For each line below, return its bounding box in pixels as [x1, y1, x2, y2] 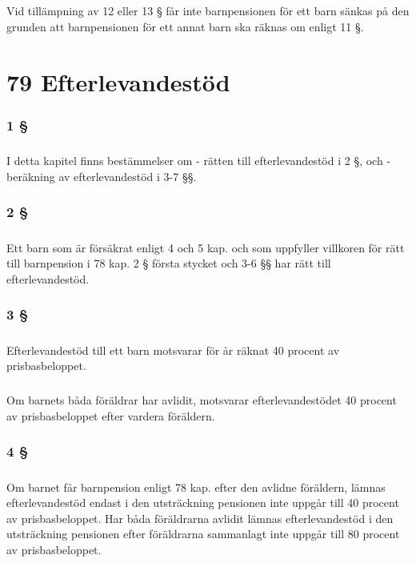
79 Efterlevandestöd [6, 65, 230, 98]
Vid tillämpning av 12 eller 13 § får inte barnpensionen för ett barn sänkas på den [6, 2, 410, 19]
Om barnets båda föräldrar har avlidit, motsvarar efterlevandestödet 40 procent [6, 392, 397, 408]
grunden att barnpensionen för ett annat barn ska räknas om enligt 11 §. [6, 18, 364, 34]
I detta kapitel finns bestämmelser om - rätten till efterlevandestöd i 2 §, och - [6, 152, 391, 169]
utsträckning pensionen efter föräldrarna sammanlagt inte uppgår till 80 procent [6, 525, 400, 542]
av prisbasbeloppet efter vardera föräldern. [6, 407, 215, 424]
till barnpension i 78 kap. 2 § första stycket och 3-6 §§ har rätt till [6, 255, 331, 271]
